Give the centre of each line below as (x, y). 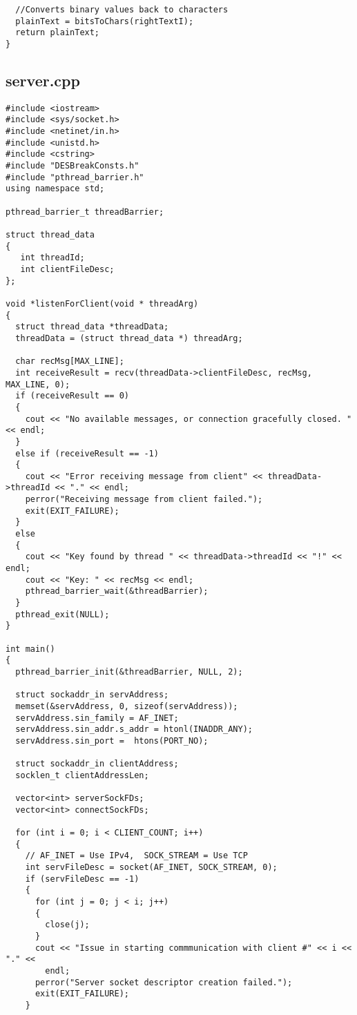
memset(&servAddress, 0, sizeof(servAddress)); (127, 706)
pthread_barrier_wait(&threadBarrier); (117, 591)
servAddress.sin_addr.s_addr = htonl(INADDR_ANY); (134, 729)
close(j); (67, 925)
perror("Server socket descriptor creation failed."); (164, 982)
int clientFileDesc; (67, 270)
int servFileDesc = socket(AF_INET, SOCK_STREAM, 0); (151, 868)
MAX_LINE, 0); (38, 384)
